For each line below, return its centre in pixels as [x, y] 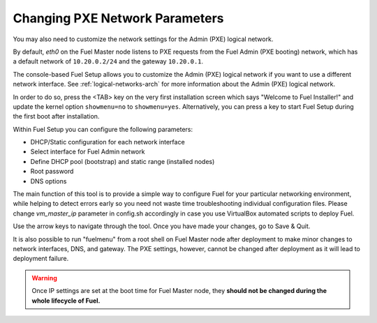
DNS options [49, 181]
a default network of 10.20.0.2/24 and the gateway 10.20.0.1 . [108, 61]
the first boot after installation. [56, 117]
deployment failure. [41, 259]
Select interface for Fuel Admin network [88, 152]
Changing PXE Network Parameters [118, 18]
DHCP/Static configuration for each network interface [108, 142]
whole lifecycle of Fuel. [66, 301]
